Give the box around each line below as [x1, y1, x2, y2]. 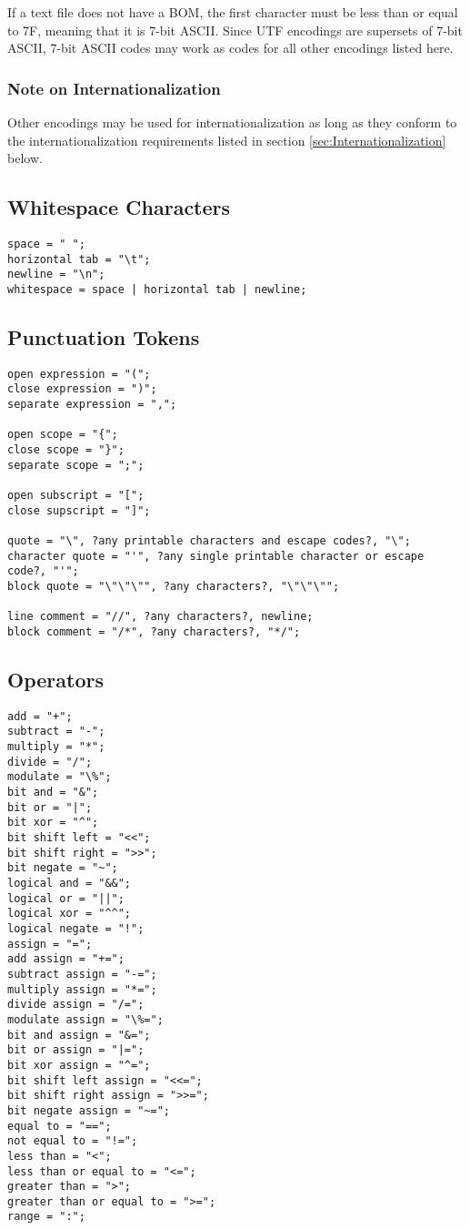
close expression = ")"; [7, 382, 157, 396]
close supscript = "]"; [7, 503, 151, 517]
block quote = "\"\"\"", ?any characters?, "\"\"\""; [7, 580, 340, 593]
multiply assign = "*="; [7, 982, 157, 996]
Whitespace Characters [7, 193, 231, 221]
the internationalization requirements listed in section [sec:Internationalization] [7, 130, 446, 149]
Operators [7, 666, 104, 694]
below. [7, 148, 43, 168]
